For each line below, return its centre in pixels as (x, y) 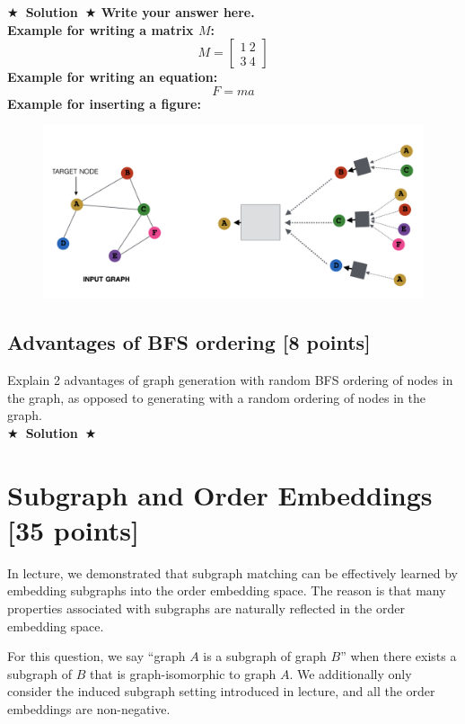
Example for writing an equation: (113, 77)
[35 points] (73, 529)
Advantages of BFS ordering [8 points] (189, 342)
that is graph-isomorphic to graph (183, 673)
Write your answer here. (178, 12)
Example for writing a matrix (101, 29)
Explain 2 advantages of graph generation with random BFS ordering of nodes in (230, 380)
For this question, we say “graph (97, 656)
